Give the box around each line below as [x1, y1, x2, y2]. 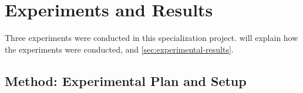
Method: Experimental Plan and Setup [5, 71, 247, 89]
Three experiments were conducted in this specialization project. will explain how [5, 32, 298, 44]
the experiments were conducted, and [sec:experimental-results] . [5, 43, 234, 55]
